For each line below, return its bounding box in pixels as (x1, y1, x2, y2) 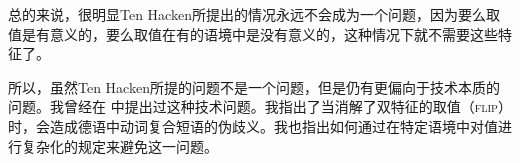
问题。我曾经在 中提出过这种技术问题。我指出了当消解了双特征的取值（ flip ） (8, 96, 512, 117)
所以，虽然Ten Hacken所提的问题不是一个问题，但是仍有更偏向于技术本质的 (8, 76, 500, 97)
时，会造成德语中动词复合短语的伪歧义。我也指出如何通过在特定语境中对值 (8, 115, 498, 136)
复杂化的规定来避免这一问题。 (21, 135, 218, 156)
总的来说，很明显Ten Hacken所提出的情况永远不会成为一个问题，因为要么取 (8, 4, 500, 24)
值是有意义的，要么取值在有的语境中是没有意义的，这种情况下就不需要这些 (8, 23, 498, 44)
